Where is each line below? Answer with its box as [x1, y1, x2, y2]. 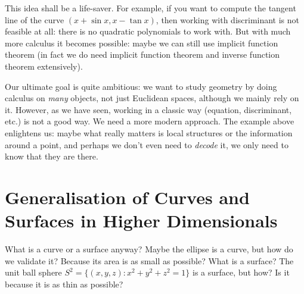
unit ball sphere [5, 266, 62, 279]
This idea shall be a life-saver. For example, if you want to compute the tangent [5, 2, 296, 14]
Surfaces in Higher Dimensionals [5, 208, 278, 233]
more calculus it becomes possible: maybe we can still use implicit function [5, 36, 278, 49]
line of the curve [5, 13, 64, 26]
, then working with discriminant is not [156, 13, 300, 26]
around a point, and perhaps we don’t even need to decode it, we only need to [5, 138, 289, 151]
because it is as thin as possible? [5, 277, 123, 290]
